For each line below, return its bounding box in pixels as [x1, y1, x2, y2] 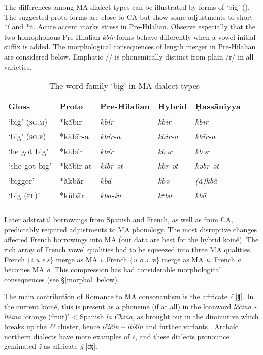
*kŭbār [59, 189, 84, 201]
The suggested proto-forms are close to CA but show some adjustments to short [4, 11, 253, 22]
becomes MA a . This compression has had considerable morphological [4, 264, 221, 275]
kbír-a [100, 130, 121, 142]
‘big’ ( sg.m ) [8, 115, 48, 128]
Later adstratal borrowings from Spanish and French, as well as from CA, [4, 214, 234, 225]
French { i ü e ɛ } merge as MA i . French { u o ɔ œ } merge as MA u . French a [4, 254, 241, 264]
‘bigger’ [8, 174, 35, 187]
